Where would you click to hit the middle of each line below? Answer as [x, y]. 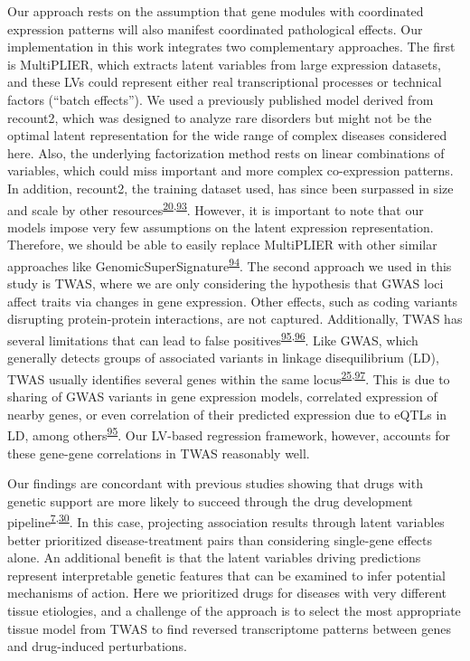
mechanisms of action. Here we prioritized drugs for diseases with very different [227, 593]
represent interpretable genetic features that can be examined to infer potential [226, 575]
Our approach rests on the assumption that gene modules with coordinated [216, 11]
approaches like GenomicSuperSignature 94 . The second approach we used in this [230, 264]
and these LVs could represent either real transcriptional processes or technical [225, 82]
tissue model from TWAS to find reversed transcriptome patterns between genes [230, 628]
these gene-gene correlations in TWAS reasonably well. [159, 453]
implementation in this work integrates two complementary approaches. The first [231, 47]
